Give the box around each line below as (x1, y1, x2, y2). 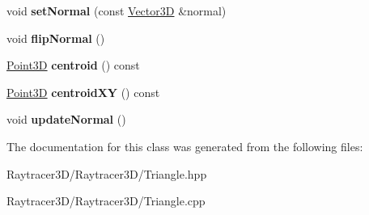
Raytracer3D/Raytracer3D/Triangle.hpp (6, 165, 207, 182)
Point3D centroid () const (6, 57, 140, 74)
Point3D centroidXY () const (6, 83, 160, 100)
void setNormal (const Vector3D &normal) (6, 2, 227, 19)
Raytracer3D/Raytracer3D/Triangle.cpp (6, 192, 206, 209)
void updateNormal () (6, 111, 126, 128)
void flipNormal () (6, 29, 105, 46)
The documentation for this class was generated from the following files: (6, 137, 363, 154)
